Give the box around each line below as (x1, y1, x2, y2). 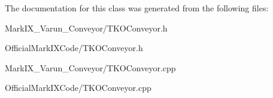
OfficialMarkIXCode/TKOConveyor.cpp (5, 81, 151, 94)
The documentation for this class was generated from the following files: (5, 2, 269, 14)
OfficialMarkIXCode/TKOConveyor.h (5, 42, 143, 54)
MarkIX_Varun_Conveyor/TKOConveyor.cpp (5, 61, 176, 74)
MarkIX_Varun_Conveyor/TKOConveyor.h (5, 21, 168, 34)
